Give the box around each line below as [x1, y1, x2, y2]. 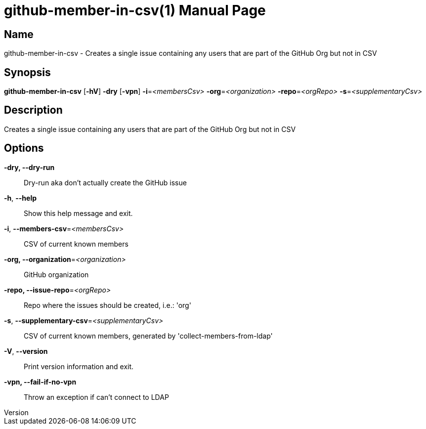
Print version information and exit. [24, 362, 134, 371]
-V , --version [4, 346, 48, 355]
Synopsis [4, 66, 51, 79]
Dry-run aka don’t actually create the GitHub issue [24, 178, 187, 187]
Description [4, 104, 63, 117]
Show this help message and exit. [24, 209, 133, 217]
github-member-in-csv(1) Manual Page [4, 2, 266, 19]
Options [4, 142, 44, 155]
